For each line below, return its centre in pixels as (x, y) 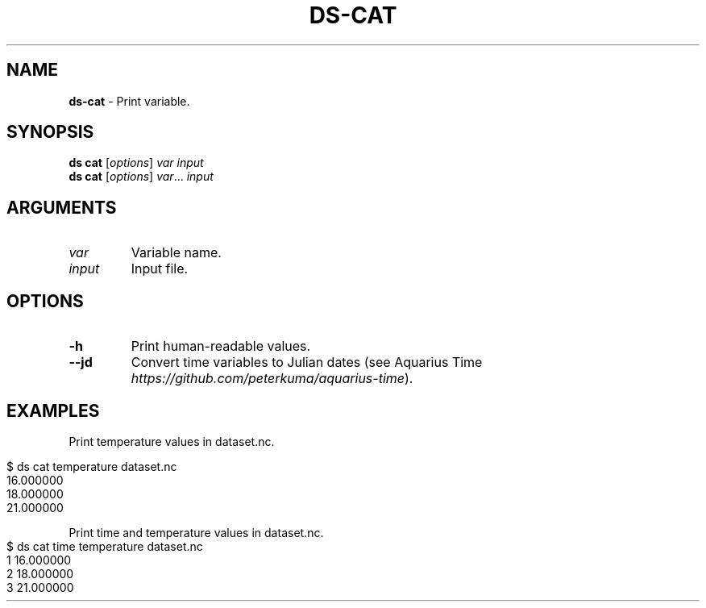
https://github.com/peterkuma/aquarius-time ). (272, 379)
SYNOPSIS (50, 132)
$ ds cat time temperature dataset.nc (105, 546)
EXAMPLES (53, 410)
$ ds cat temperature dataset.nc (92, 466)
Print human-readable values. (221, 346)
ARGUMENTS (62, 207)
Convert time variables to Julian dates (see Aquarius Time (307, 362)
